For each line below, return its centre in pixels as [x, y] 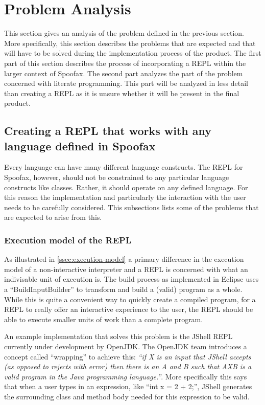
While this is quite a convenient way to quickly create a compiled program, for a [130, 299]
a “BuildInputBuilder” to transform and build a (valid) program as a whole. [123, 289]
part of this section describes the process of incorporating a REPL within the [125, 63]
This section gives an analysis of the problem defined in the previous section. [124, 33]
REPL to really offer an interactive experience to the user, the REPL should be [129, 309]
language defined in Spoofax [80, 145]
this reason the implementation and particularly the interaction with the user [125, 197]
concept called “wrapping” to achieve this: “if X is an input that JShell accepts [128, 356]
